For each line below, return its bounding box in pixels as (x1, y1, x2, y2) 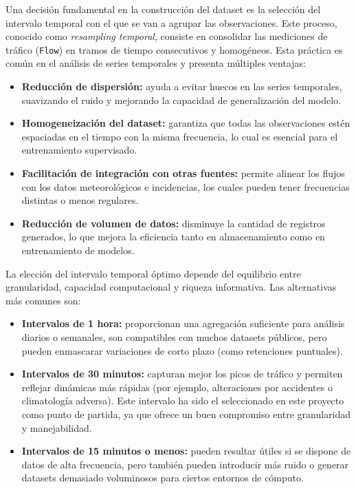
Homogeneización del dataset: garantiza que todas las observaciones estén (21, 116, 351, 130)
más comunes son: (5, 293, 81, 307)
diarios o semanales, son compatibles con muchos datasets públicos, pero (21, 329, 327, 344)
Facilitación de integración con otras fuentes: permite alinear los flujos (21, 166, 345, 180)
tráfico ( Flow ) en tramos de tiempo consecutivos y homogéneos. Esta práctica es (5, 42, 343, 56)
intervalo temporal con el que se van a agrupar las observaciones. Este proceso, (5, 15, 337, 30)
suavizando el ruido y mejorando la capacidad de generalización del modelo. (21, 92, 341, 107)
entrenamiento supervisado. (21, 143, 137, 157)
